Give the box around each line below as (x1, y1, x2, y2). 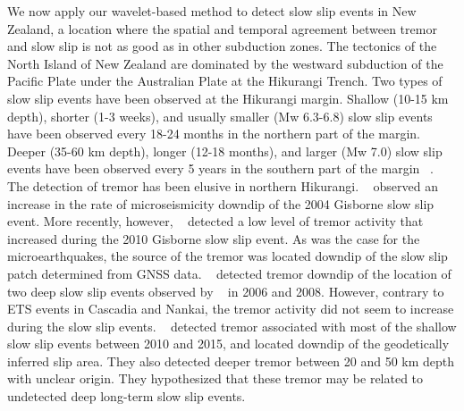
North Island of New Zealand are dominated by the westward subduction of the (7, 54, 443, 72)
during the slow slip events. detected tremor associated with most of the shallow (7, 316, 457, 335)
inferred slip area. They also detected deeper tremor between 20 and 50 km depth (7, 351, 455, 370)
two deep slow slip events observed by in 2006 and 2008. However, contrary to (7, 281, 444, 300)
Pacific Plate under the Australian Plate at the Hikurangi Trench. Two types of (7, 71, 443, 90)
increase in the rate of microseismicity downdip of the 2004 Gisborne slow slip (7, 194, 434, 213)
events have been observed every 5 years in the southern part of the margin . (7, 159, 434, 178)
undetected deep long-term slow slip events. (7, 387, 246, 406)
